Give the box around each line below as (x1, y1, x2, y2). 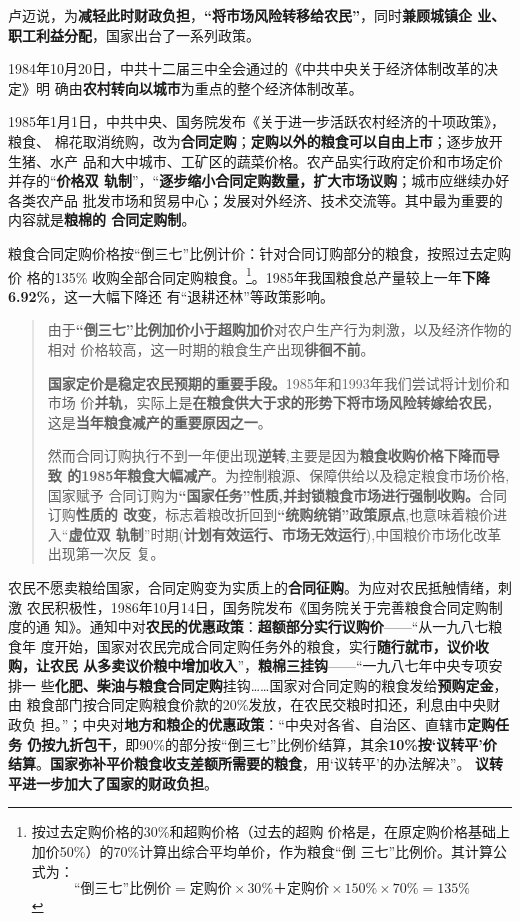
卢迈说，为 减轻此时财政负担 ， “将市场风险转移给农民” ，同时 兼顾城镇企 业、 (8, 5, 506, 25)
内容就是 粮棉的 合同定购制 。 (8, 209, 196, 230)
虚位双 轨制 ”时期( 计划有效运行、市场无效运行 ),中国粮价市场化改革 (68, 523, 502, 544)
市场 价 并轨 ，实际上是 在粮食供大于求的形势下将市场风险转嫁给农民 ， (47, 392, 501, 413)
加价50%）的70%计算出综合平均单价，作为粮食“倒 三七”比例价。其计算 (31, 841, 493, 862)
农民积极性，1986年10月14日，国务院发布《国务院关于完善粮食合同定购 (26, 596, 489, 617)
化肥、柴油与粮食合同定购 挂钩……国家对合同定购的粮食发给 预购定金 (54, 674, 494, 695)
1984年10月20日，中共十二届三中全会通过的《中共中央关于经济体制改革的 (8, 58, 484, 79)
